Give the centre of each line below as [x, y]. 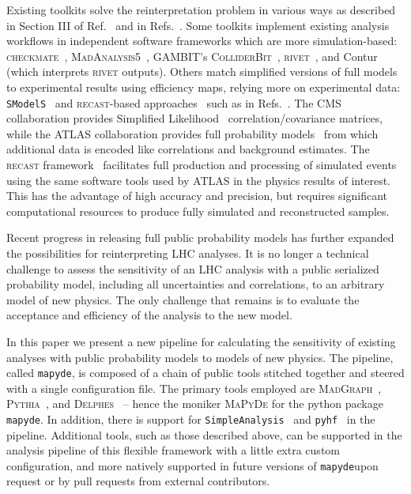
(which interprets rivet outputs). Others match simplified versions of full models [202, 72]
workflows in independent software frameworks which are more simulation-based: [202, 41]
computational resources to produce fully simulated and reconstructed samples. [198, 211]
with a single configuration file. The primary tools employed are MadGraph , [194, 388]
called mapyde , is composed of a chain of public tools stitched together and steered [205, 373]
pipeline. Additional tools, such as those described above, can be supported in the [204, 434]
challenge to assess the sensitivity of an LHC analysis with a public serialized [193, 268]
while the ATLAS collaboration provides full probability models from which [192, 133]
